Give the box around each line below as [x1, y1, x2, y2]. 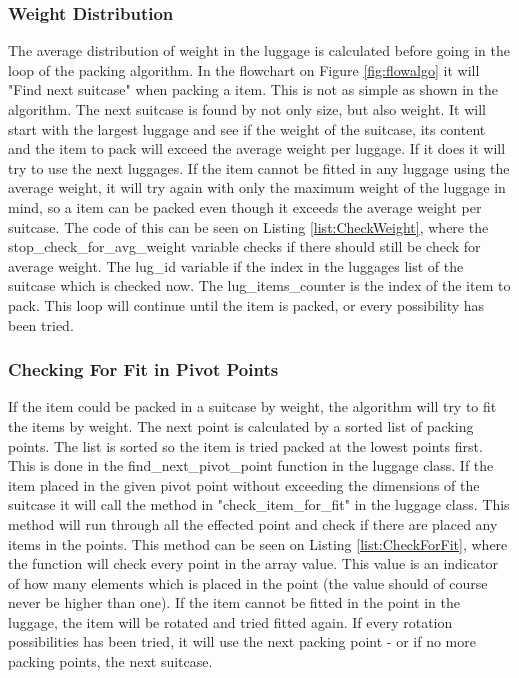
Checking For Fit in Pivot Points [8, 357, 279, 382]
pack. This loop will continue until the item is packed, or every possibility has [8, 294, 485, 315]
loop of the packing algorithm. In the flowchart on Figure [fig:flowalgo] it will [8, 59, 480, 80]
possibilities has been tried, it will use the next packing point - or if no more [8, 631, 476, 652]
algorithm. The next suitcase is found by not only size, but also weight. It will [8, 99, 486, 119]
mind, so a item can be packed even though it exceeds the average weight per [8, 196, 482, 217]
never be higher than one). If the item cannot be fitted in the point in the [8, 592, 460, 613]
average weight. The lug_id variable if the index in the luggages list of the [8, 255, 464, 276]
